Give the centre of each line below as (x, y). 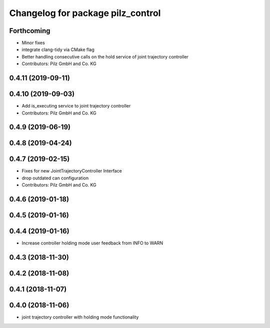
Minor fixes (33, 43)
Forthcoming (30, 31)
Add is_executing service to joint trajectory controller (76, 106)
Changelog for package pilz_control (85, 13)
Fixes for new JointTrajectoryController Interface (72, 171)
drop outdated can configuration (55, 178)
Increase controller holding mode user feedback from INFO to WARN (92, 243)
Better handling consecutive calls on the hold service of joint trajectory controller (105, 56)
